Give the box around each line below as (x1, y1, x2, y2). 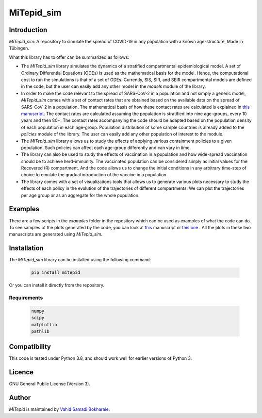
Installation (9, 244, 44, 252)
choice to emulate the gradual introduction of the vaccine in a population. (21, 172, 168, 178)
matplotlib (31, 322, 57, 327)
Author (9, 394, 31, 402)
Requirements (9, 294, 43, 301)
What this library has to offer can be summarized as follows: (9, 54, 130, 60)
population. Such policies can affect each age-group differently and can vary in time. (21, 145, 191, 150)
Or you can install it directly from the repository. (9, 282, 104, 288)
